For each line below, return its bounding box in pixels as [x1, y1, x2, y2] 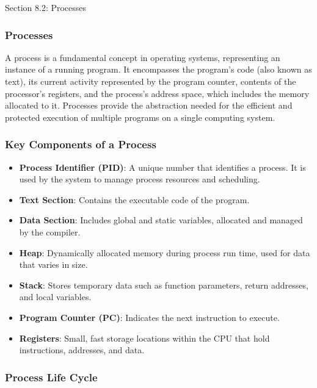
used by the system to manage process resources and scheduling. [19, 173, 260, 185]
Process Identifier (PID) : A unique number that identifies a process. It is [19, 160, 306, 173]
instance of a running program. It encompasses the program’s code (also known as [5, 63, 312, 76]
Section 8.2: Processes [5, 1, 87, 13]
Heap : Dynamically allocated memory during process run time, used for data [19, 246, 310, 259]
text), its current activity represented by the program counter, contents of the [5, 75, 296, 87]
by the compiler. [19, 225, 81, 238]
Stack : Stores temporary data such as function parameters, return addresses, [19, 278, 308, 291]
